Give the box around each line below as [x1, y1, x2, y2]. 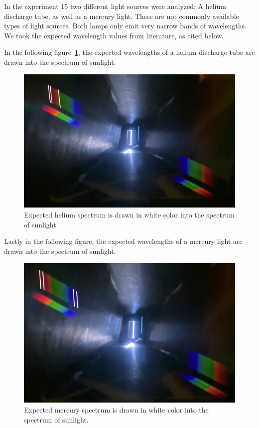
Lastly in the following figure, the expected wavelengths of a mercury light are [4, 236, 243, 246]
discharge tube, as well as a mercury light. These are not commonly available [4, 10, 239, 21]
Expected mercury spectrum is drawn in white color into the [24, 404, 209, 415]
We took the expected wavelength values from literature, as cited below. [4, 30, 224, 40]
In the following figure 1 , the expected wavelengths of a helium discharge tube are [4, 47, 255, 57]
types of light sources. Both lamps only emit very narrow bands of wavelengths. [4, 20, 247, 31]
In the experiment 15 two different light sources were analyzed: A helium [4, 1, 226, 11]
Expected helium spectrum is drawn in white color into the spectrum [24, 210, 235, 220]
